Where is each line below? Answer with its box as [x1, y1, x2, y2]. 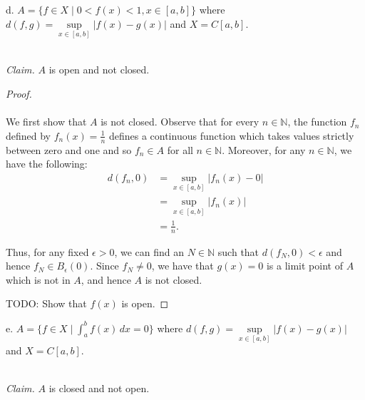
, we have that [151, 258, 214, 273]
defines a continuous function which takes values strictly [108, 128, 354, 143]
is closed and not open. [48, 380, 150, 395]
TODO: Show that [6, 296, 87, 311]
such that [217, 244, 259, 259]
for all [167, 142, 193, 157]
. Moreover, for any [222, 142, 306, 157]
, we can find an [114, 244, 185, 259]
